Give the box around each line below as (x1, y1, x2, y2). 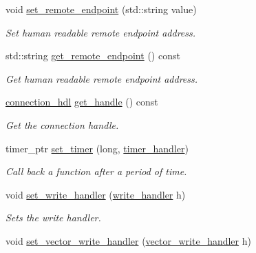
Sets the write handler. (6, 210, 101, 225)
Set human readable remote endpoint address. (6, 25, 196, 39)
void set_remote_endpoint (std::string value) (6, 2, 197, 16)
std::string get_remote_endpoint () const (6, 48, 180, 63)
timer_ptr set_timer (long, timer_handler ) (6, 141, 189, 155)
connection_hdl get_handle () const (6, 94, 158, 109)
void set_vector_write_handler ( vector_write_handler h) (6, 233, 251, 247)
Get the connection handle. (6, 117, 119, 132)
